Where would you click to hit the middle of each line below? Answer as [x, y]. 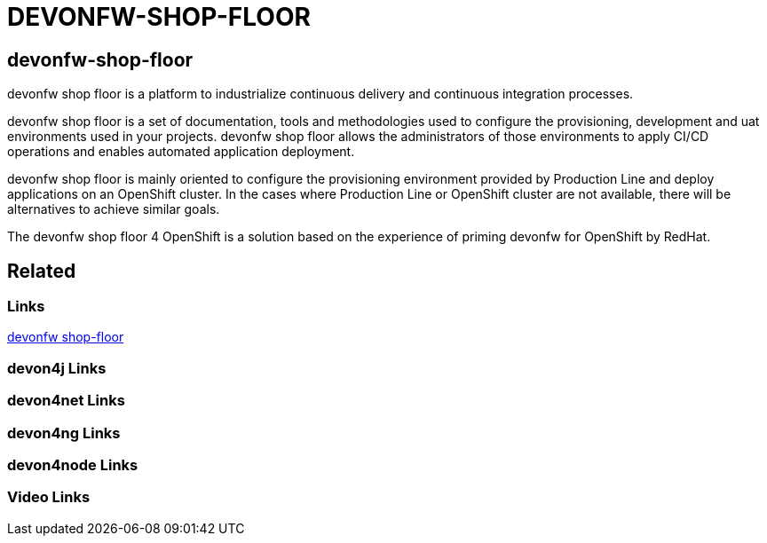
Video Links [49, 497]
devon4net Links [66, 401]
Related [42, 271]
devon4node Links [73, 464]
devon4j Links [57, 368]
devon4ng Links [64, 433]
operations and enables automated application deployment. [181, 152]
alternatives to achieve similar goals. [114, 209]
